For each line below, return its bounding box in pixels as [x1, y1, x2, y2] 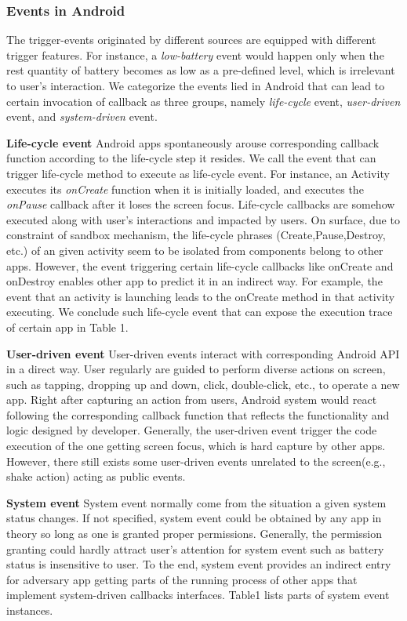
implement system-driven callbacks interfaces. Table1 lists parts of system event [6, 586, 390, 603]
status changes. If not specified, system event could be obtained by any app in [6, 510, 382, 526]
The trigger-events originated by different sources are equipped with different [6, 31, 376, 48]
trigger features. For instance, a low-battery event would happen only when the [6, 46, 384, 63]
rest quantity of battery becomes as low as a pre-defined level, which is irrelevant [6, 62, 395, 78]
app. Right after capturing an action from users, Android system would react [6, 391, 377, 408]
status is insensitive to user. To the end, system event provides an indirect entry [6, 556, 391, 572]
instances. [6, 602, 53, 618]
